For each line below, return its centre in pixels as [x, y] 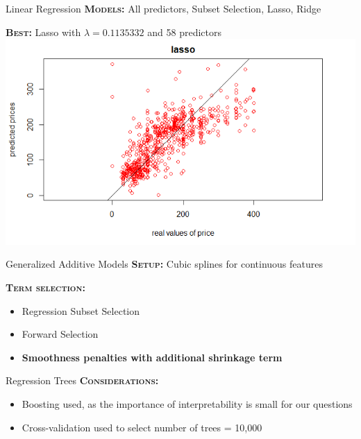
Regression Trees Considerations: [82, 380]
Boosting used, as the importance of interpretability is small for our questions [187, 403]
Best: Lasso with [43, 32]
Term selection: [45, 287]
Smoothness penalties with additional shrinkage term [152, 357]
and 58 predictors [184, 32]
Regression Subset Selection [81, 310]
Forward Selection [60, 334]
